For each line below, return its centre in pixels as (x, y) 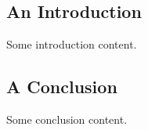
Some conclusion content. (67, 119)
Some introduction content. (72, 44)
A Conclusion (62, 87)
